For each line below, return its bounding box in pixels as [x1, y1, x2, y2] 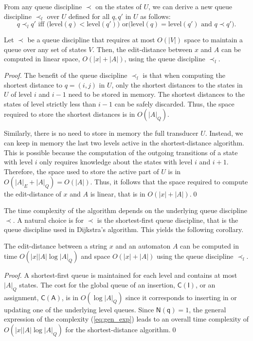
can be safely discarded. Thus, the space [114, 98, 235, 108]
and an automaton [115, 240, 171, 251]
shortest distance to [4, 79, 63, 90]
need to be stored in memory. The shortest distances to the [68, 89, 245, 99]
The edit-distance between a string [4, 240, 108, 251]
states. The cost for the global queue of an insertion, [19, 279, 175, 289]
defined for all [68, 11, 110, 21]
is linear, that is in [90, 189, 145, 199]
